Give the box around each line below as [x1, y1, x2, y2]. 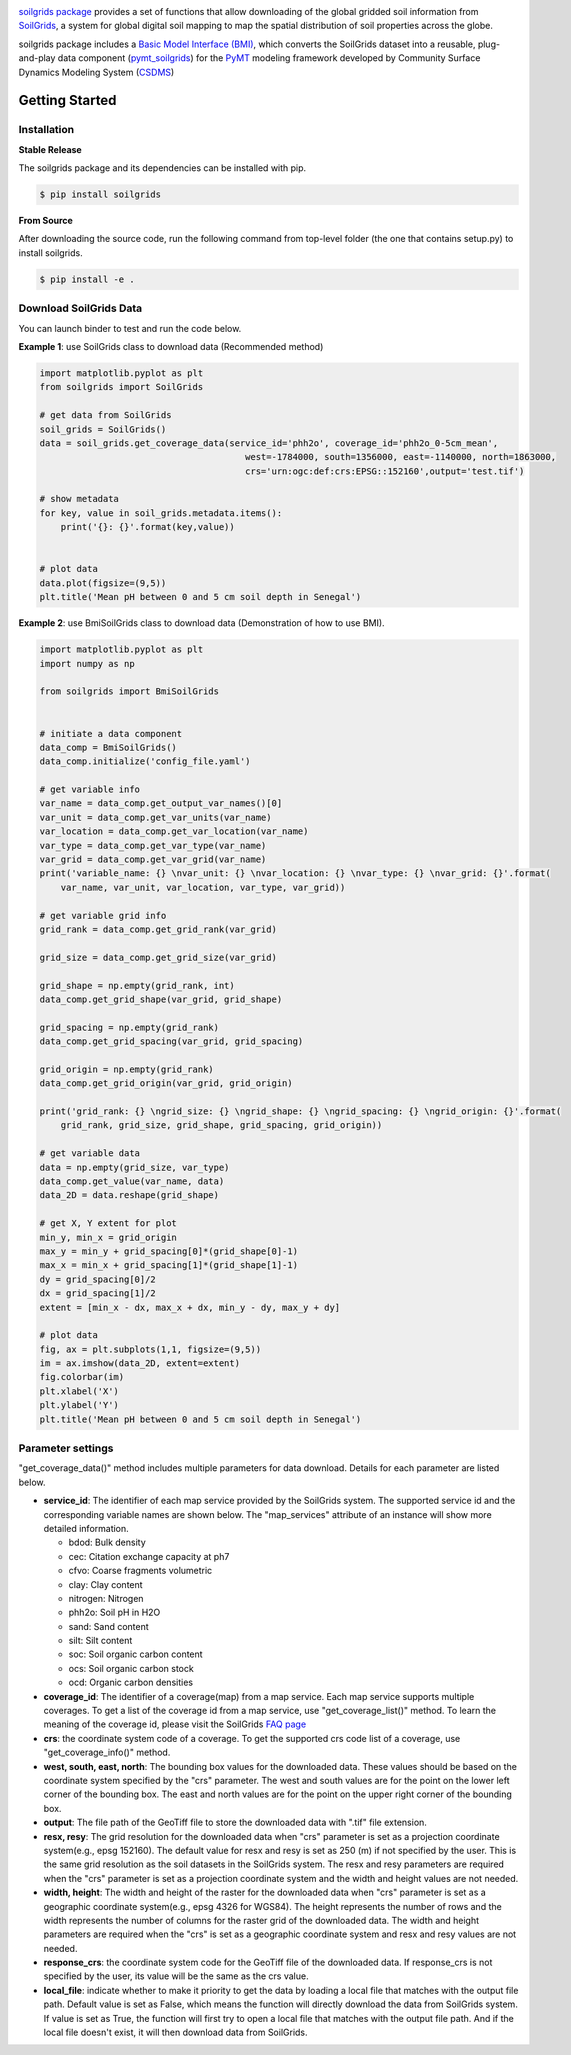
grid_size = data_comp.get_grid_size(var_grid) [39, 951, 277, 963]
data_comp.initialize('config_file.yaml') [39, 756, 251, 767]
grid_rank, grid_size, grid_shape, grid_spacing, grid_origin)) [60, 1120, 383, 1131]
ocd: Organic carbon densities [68, 1676, 194, 1689]
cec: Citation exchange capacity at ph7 [68, 1550, 230, 1562]
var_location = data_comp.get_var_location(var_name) [39, 826, 309, 837]
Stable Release [18, 143, 82, 155]
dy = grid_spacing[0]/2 [39, 1273, 157, 1285]
